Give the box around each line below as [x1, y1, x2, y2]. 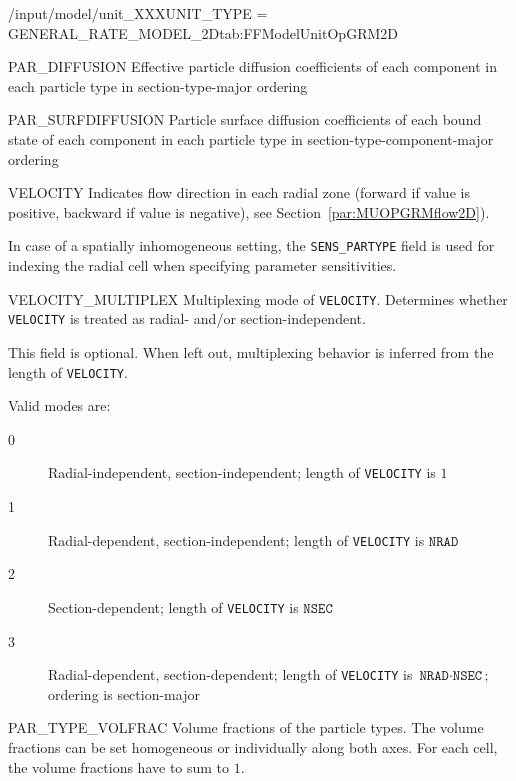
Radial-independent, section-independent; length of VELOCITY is [48, 462, 436, 483]
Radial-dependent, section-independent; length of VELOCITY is [48, 529, 425, 550]
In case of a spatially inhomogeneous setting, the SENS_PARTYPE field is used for [8, 235, 495, 256]
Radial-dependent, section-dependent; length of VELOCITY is [48, 664, 413, 685]
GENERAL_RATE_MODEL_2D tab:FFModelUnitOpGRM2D [8, 22, 398, 43]
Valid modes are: [8, 395, 111, 416]
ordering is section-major [48, 683, 200, 704]
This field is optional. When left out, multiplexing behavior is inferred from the [8, 341, 494, 362]
